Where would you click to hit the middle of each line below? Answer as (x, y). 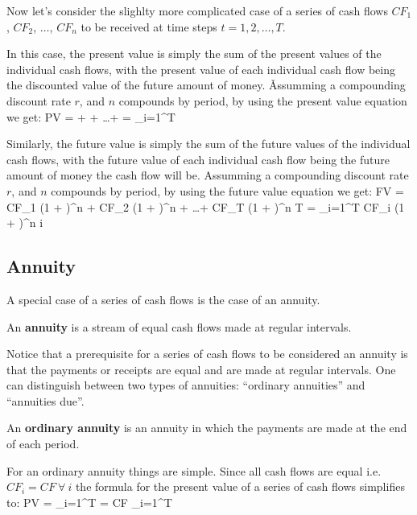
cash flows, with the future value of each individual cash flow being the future (198, 159)
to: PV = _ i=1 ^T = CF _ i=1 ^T (89, 502)
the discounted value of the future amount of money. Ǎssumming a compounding (206, 85)
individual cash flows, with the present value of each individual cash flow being (201, 69)
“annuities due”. (45, 400)
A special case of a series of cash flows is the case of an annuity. (163, 299)
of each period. (43, 444)
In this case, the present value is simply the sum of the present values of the (194, 54)
